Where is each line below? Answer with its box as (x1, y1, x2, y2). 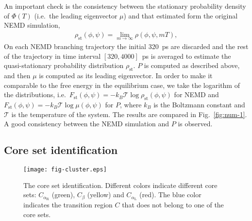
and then (4, 70, 31, 81)
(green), (51, 189, 75, 200)
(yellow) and (87, 189, 124, 200)
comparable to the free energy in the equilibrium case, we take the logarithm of (4, 80, 240, 90)
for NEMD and (174, 89, 219, 100)
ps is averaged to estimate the (142, 51, 231, 61)
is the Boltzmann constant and (153, 100, 245, 109)
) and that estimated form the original (123, 10, 238, 20)
